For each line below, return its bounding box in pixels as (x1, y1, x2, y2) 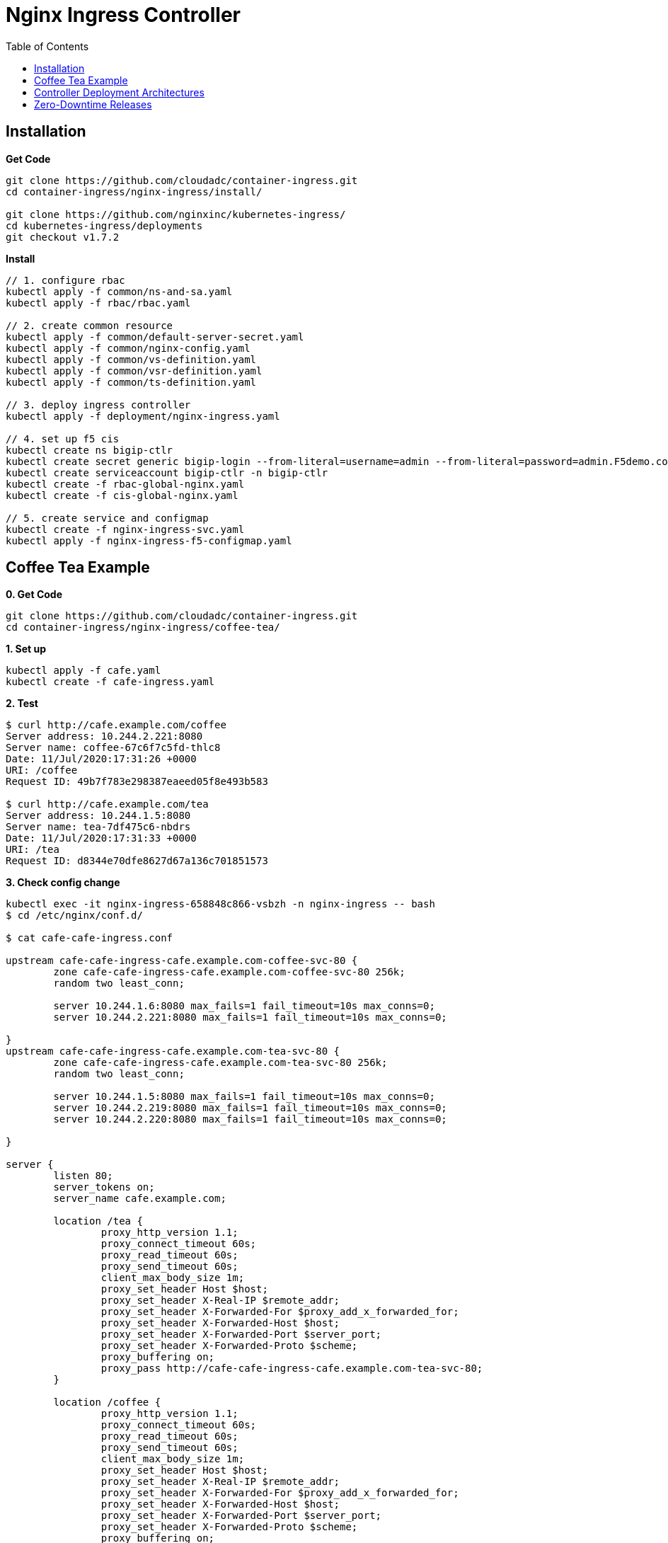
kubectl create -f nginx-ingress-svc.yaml (6, 523, 245, 535)
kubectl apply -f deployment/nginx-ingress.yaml (6, 410, 280, 422)
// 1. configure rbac (6, 274, 125, 286)
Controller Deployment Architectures (34, 86, 205, 98)
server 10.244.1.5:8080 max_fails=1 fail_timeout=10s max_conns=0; (53, 1091, 435, 1103)
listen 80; (53, 1170, 113, 1182)
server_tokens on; (53, 1181, 155, 1193)
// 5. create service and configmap (6, 512, 209, 524)
